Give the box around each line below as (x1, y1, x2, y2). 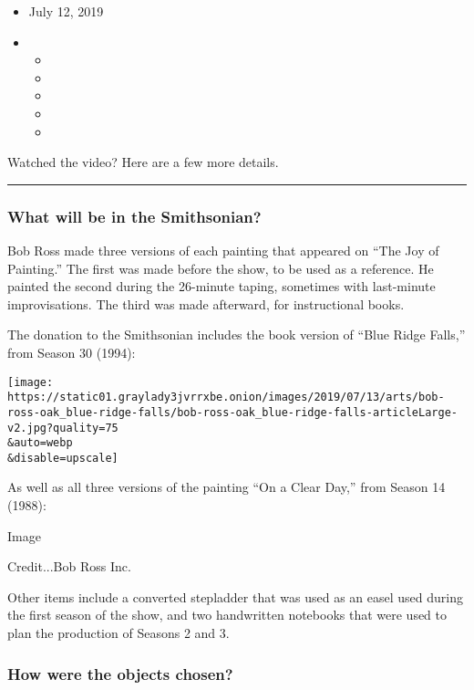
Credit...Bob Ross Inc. (7, 557, 131, 576)
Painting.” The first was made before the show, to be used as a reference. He (7, 258, 434, 277)
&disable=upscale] (7, 451, 118, 465)
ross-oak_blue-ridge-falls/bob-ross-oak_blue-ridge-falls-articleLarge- (7, 405, 458, 419)
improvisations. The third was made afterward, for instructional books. (7, 294, 405, 313)
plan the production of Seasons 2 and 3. (7, 623, 230, 643)
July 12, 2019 (28, 2, 104, 20)
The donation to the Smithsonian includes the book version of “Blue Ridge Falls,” (7, 325, 466, 344)
